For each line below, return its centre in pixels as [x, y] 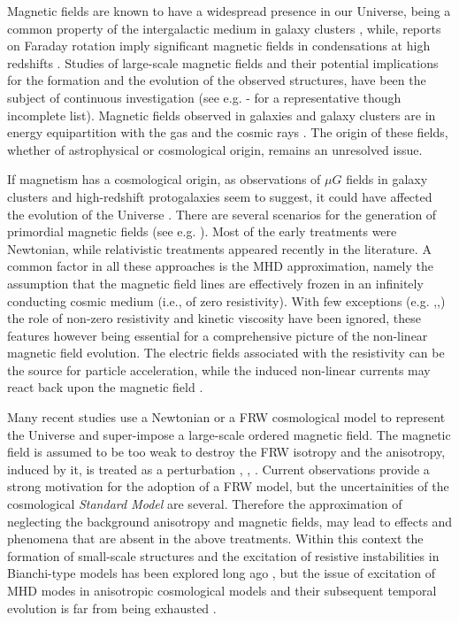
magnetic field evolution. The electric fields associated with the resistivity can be [226, 353]
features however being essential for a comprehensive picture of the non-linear [218, 335]
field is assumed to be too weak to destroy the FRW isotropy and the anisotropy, [226, 452]
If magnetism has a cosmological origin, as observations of [164, 179]
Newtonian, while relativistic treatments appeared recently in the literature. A [219, 248]
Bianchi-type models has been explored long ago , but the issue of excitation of [221, 573]
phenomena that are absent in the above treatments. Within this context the [215, 538]
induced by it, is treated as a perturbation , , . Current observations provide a [218, 469]
